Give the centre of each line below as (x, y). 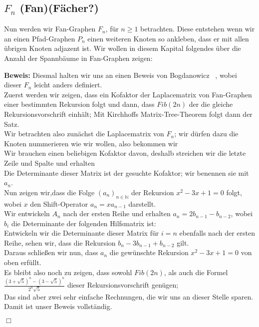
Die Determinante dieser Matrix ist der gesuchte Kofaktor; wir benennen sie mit (127, 172)
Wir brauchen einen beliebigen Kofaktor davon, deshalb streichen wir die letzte (125, 153)
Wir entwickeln (27, 213)
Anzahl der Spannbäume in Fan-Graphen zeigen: (78, 58)
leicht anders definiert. (68, 85)
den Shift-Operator (59, 203)
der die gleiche (211, 104)
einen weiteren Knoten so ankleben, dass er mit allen (168, 38)
